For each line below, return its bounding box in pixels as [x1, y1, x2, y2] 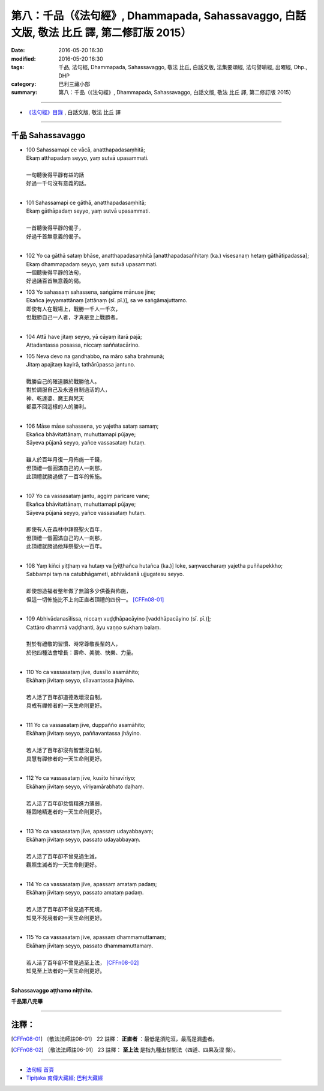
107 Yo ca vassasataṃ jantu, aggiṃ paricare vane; [26, 492, 150, 499]
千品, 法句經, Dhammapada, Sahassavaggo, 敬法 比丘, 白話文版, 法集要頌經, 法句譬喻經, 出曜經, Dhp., [58, 64, 307, 71]
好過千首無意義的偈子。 [26, 232, 84, 240]
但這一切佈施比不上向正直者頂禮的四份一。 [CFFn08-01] [26, 595, 164, 603]
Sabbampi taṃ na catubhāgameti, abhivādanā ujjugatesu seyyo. [26, 571, 184, 578]
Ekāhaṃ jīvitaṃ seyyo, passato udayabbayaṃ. [26, 836, 141, 843]
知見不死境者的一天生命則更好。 [26, 914, 105, 922]
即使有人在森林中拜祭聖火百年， [26, 526, 105, 533]
